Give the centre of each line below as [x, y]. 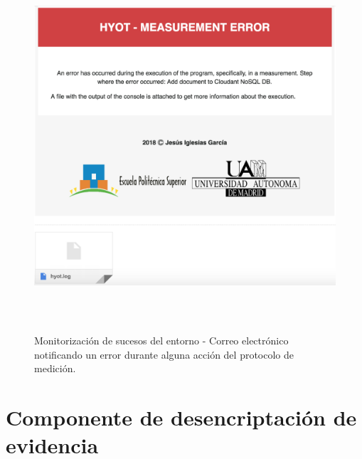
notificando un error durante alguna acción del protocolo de [164, 354]
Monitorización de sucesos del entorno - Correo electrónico [161, 340]
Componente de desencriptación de [181, 417]
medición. [55, 368]
